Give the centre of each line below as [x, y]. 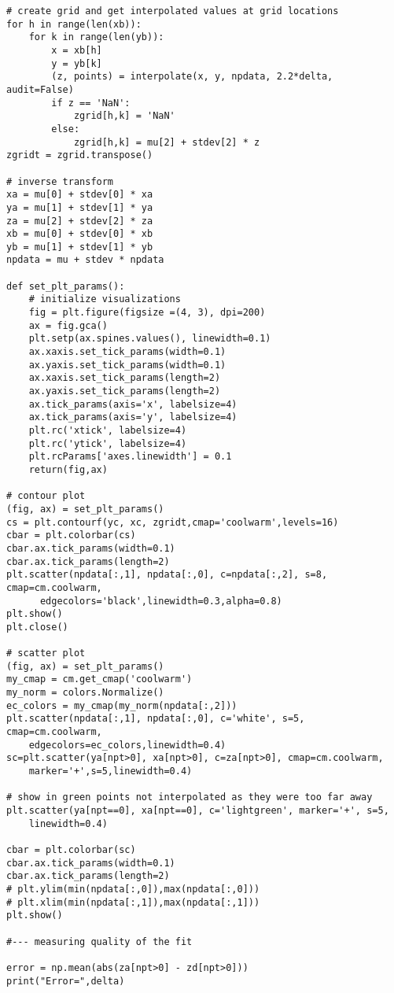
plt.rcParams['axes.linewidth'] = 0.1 [130, 457]
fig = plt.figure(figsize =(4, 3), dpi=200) [147, 313]
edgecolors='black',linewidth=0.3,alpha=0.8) [161, 601]
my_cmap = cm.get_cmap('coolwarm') [99, 679]
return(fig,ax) [68, 469]
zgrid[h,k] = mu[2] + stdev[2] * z [167, 142]
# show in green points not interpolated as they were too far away [190, 797]
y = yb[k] [77, 63]
